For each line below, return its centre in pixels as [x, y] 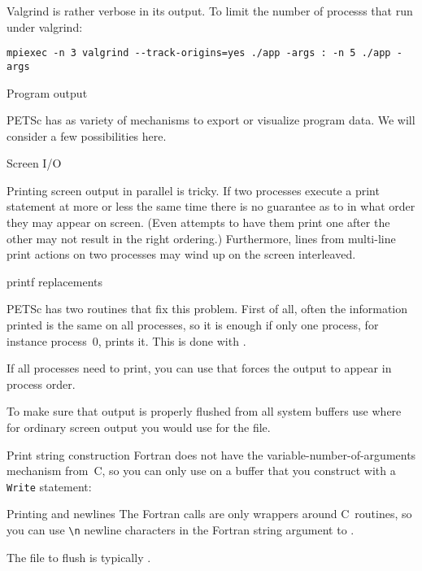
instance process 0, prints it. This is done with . [126, 340]
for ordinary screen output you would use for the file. [139, 427]
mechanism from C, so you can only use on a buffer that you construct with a [201, 471]
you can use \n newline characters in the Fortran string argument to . [181, 530]
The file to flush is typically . [79, 557]
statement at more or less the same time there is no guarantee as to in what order [211, 206]
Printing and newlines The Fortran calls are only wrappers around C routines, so [209, 514]
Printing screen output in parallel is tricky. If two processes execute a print [193, 190]
